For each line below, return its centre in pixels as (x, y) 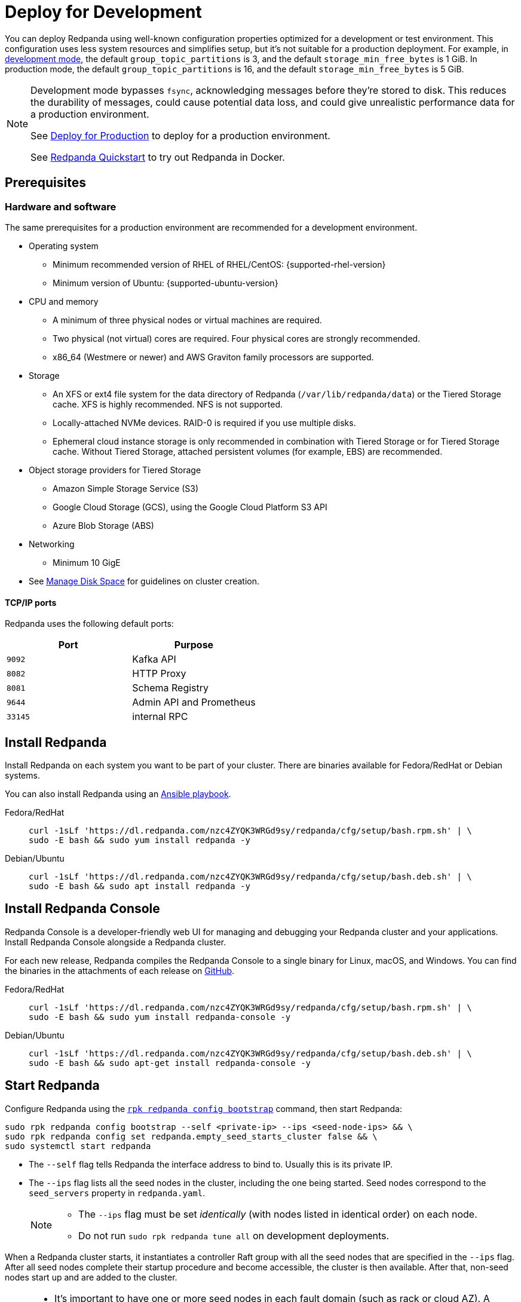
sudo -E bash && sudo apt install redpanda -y (140, 886)
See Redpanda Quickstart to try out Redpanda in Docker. (158, 157)
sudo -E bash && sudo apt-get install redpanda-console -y (170, 1063)
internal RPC (160, 717)
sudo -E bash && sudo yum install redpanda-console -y (160, 1017)
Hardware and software (61, 206)
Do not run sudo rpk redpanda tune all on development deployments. (234, 1235)
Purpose (194, 645)
